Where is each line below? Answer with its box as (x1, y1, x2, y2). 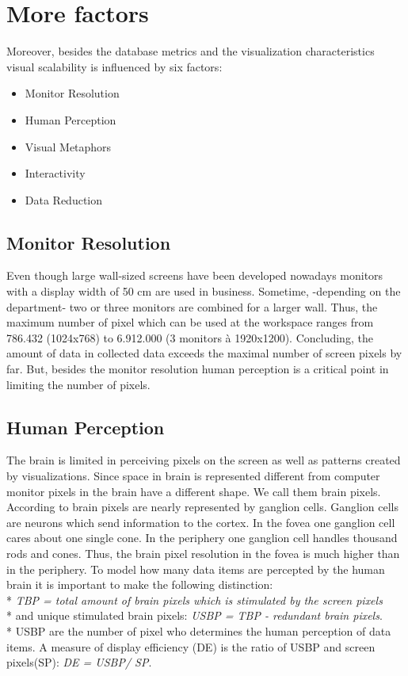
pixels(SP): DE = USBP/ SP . (6, 654, 152, 670)
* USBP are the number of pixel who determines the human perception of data (6, 622, 391, 639)
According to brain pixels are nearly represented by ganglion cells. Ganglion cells (6, 498, 398, 515)
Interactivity (25, 165, 86, 181)
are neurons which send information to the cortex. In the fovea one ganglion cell (6, 514, 395, 530)
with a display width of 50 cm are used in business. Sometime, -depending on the (6, 283, 401, 300)
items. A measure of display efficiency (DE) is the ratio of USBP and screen (6, 638, 376, 655)
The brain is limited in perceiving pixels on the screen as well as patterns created (6, 452, 401, 468)
